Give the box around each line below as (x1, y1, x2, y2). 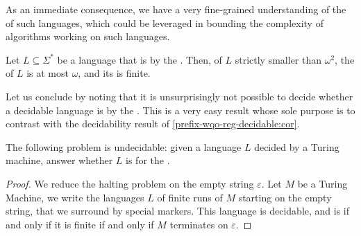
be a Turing (297, 176, 348, 190)
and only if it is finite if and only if (6, 217, 154, 231)
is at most (26, 66, 69, 80)
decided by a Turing (254, 139, 339, 154)
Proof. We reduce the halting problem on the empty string (6, 176, 254, 190)
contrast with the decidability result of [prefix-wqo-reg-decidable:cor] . (6, 116, 300, 131)
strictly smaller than (235, 52, 322, 66)
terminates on (169, 217, 228, 231)
